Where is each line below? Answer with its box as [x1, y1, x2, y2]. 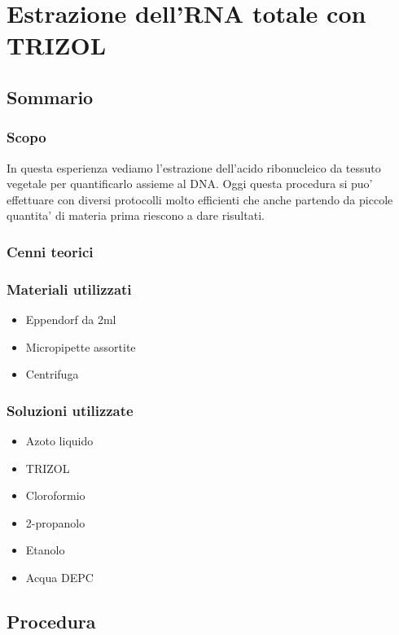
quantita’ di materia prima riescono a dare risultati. [7, 207, 265, 224]
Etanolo [25, 541, 65, 558]
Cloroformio [25, 487, 85, 504]
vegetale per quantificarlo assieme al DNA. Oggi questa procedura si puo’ [7, 175, 373, 192]
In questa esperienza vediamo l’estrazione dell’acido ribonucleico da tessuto [7, 159, 381, 176]
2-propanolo [25, 514, 85, 531]
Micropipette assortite [25, 338, 136, 355]
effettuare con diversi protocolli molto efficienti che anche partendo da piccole [7, 190, 393, 208]
